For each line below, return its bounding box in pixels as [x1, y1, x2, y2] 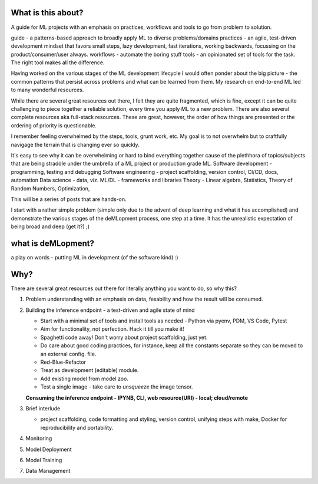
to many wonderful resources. [11, 86, 84, 94]
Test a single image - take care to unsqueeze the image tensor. [40, 383, 193, 390]
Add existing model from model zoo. [40, 375, 129, 382]
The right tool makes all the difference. [11, 59, 105, 66]
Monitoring [25, 435, 52, 442]
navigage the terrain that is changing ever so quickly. [11, 141, 140, 148]
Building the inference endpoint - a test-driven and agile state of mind [25, 307, 195, 314]
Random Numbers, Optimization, [11, 185, 90, 192]
